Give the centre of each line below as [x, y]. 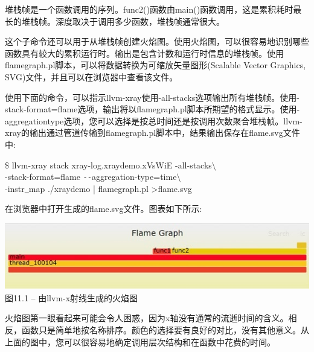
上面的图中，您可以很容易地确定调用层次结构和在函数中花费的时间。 [140, 341]
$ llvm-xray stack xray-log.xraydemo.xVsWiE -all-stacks [108, 165]
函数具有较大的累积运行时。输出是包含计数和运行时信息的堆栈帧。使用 [144, 53]
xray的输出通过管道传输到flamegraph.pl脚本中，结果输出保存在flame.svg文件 [152, 133]
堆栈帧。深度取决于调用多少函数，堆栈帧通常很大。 [123, 21]
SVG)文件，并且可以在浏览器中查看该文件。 [91, 76]
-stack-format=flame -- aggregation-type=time [91, 177]
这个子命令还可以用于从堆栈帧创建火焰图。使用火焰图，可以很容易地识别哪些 [157, 41]
